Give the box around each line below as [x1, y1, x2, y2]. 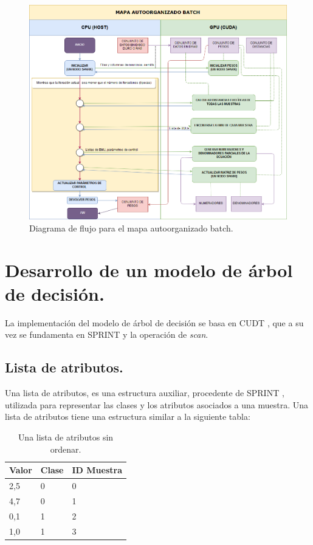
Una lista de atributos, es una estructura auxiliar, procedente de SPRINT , [5, 386, 284, 399]
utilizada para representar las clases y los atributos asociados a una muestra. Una [5, 398, 309, 411]
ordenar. [50, 442, 81, 455]
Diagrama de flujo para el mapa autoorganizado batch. [29, 221, 233, 234]
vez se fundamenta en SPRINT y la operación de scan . [5, 328, 208, 341]
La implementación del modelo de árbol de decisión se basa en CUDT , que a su [5, 316, 304, 329]
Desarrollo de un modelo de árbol [5, 257, 293, 282]
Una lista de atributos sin [18, 431, 114, 444]
